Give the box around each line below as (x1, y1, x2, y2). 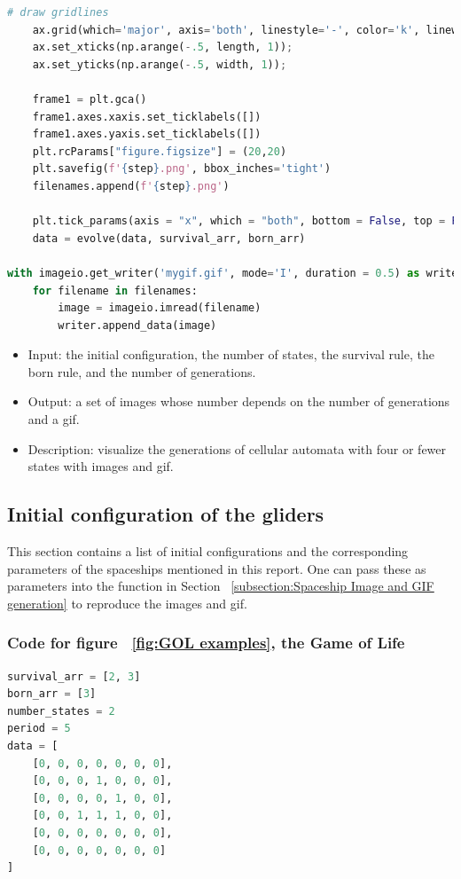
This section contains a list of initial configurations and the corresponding (7, 542, 409, 561)
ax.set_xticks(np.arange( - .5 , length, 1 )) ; (32, 41, 293, 54)
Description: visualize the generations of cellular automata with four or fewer (27, 439, 447, 458)
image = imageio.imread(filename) (58, 302, 262, 315)
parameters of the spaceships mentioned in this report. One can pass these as (7, 559, 426, 577)
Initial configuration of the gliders (7, 500, 324, 528)
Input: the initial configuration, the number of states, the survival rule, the (27, 345, 434, 364)
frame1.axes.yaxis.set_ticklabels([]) (32, 128, 262, 141)
